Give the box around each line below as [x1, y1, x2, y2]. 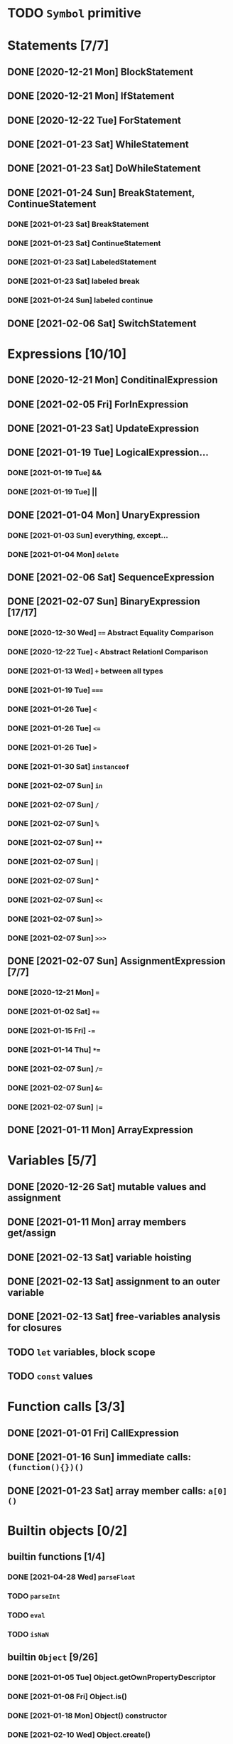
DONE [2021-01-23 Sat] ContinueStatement [7, 238, 161, 248]
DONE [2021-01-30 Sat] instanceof [7, 761, 130, 771]
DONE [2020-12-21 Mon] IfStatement [7, 90, 175, 102]
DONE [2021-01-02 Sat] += [7, 1006, 100, 1016]
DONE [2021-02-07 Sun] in [7, 780, 103, 790]
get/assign [7, 1227, 57, 1239]
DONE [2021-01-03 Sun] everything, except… [7, 530, 168, 540]
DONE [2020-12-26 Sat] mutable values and [7, 1181, 207, 1193]
